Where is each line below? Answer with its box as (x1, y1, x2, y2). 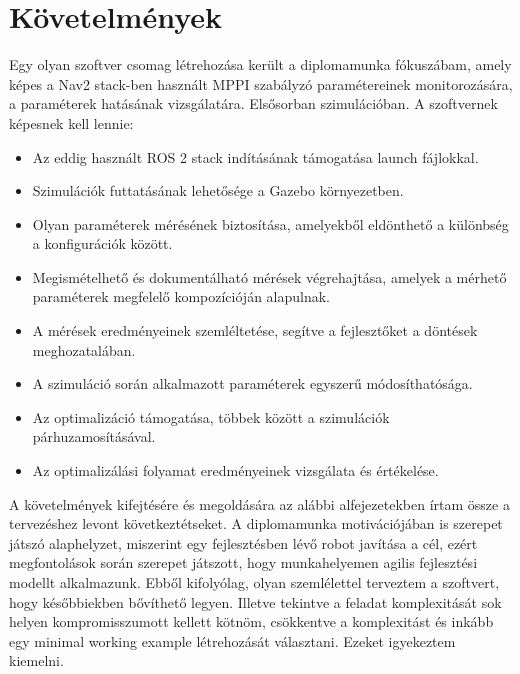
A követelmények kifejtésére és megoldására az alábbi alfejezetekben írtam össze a (9, 493, 510, 514)
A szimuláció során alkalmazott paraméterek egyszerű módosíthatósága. (32, 373, 473, 394)
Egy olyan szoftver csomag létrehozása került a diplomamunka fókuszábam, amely (9, 54, 512, 75)
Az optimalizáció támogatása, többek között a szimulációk (32, 406, 390, 427)
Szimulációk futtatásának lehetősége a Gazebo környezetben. (32, 180, 404, 201)
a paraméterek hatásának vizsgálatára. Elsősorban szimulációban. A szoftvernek (9, 93, 498, 114)
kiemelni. (9, 650, 64, 671)
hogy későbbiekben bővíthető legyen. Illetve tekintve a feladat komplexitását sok (9, 591, 502, 612)
